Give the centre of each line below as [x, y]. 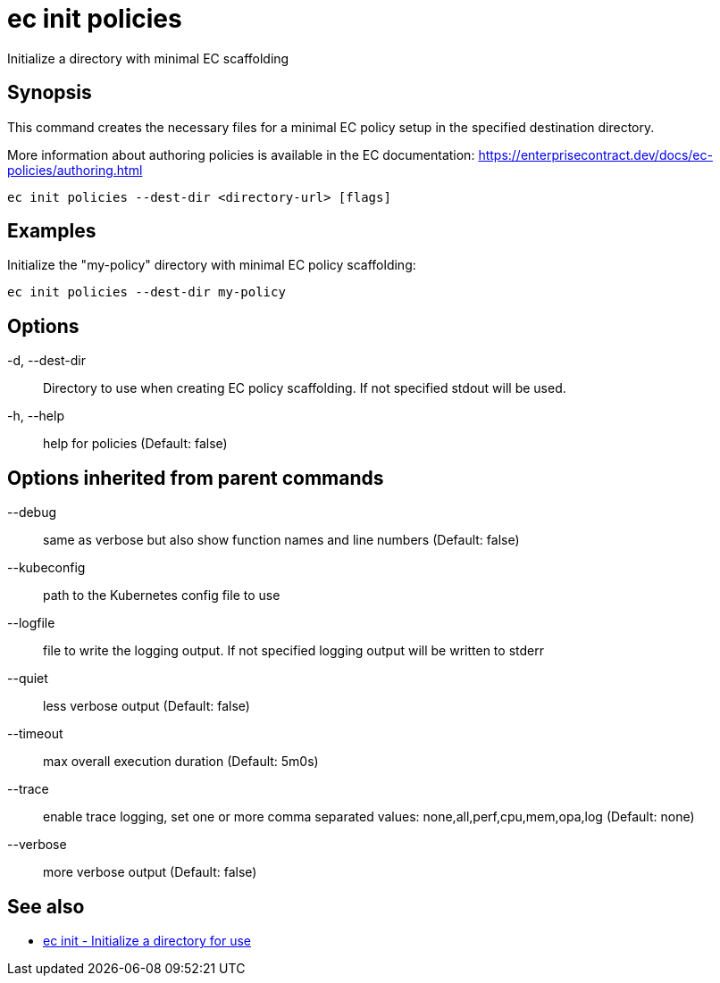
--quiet [28, 679]
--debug [32, 512]
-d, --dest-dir [46, 361]
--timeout [35, 734]
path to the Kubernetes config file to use [162, 596]
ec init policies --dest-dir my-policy [147, 292]
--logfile [31, 623]
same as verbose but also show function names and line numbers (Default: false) [281, 540]
